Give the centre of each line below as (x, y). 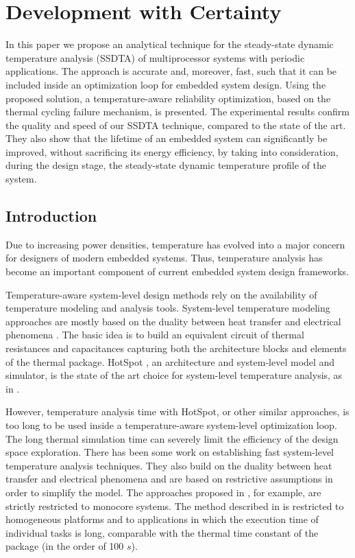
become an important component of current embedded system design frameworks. (177, 271)
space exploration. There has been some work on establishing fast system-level (170, 452)
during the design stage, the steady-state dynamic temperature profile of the (166, 165)
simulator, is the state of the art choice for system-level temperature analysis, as (174, 375)
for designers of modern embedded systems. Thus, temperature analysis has (164, 258)
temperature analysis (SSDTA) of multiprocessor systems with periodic (155, 57)
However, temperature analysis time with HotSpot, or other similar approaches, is (177, 411)
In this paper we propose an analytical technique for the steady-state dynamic (170, 44)
